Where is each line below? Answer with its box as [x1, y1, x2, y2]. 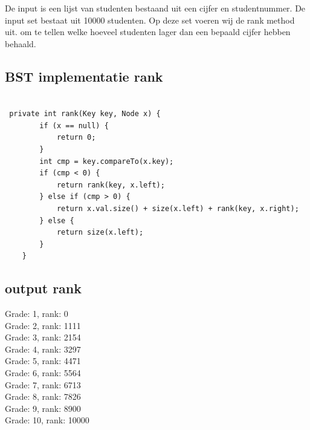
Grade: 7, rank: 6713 [5, 378, 81, 391]
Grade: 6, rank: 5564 [5, 366, 81, 379]
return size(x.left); [56, 228, 144, 237]
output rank [5, 279, 82, 298]
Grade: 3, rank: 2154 [5, 331, 81, 344]
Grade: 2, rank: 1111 [5, 319, 81, 331]
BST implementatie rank [5, 67, 163, 85]
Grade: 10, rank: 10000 [5, 414, 89, 426]
